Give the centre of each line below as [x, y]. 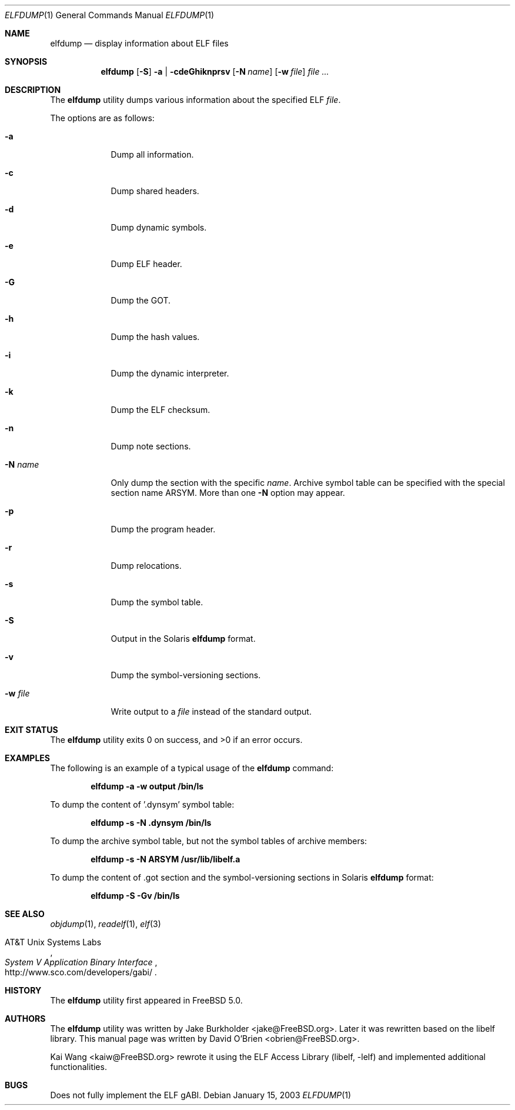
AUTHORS [25, 1019]
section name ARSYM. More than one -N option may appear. [228, 493]
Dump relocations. [146, 566]
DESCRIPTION [33, 90]
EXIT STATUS [31, 730]
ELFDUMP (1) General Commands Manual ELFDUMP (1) [110, 15]
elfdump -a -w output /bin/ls [147, 786]
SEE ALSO [25, 914]
